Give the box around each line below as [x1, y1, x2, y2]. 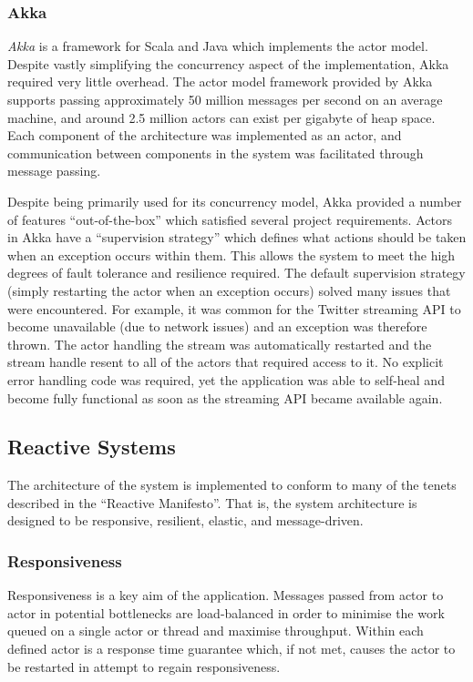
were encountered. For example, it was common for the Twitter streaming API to [7, 299, 461, 318]
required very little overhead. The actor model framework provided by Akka [7, 72, 433, 91]
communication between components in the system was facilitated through [7, 143, 424, 162]
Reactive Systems [7, 433, 176, 461]
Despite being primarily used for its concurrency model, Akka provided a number [7, 191, 462, 210]
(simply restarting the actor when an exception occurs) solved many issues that [7, 280, 451, 300]
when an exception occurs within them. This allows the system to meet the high [7, 245, 456, 264]
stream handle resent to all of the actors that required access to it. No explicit [7, 352, 444, 372]
